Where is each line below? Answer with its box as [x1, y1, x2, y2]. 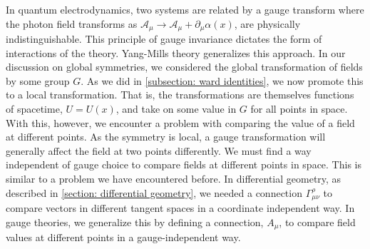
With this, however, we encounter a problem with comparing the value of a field [6, 115, 355, 130]
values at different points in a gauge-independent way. [6, 230, 241, 245]
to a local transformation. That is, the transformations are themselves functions [6, 87, 354, 102]
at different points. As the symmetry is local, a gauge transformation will [6, 129, 326, 144]
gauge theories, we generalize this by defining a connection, [6, 214, 264, 229]
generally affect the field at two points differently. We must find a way [6, 143, 312, 158]
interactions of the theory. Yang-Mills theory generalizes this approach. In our [6, 45, 346, 60]
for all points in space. [250, 101, 348, 116]
